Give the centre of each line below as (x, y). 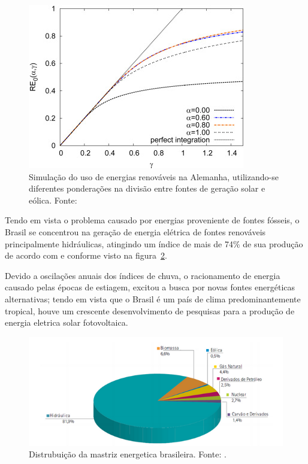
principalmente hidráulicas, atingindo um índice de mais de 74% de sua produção (154, 243)
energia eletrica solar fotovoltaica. (67, 322)
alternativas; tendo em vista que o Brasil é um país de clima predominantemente (153, 298)
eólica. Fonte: (53, 200)
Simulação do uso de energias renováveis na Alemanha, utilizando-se (154, 176)
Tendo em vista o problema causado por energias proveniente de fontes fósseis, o (152, 220)
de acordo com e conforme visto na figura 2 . (86, 255)
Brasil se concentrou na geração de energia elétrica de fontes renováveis (135, 231)
